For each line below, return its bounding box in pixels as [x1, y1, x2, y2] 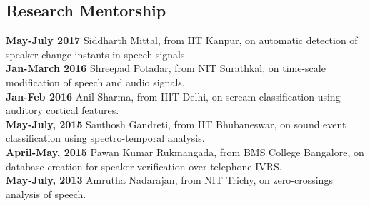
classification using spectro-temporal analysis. [6, 130, 205, 145]
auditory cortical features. [6, 103, 119, 118]
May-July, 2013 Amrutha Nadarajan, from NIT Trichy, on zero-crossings [6, 172, 333, 187]
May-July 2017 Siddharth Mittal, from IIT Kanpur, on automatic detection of [6, 33, 358, 48]
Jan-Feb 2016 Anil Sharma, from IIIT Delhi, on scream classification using [6, 88, 341, 103]
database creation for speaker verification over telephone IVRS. [6, 158, 282, 173]
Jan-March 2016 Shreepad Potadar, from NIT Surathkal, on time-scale [6, 61, 326, 76]
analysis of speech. [6, 186, 86, 201]
